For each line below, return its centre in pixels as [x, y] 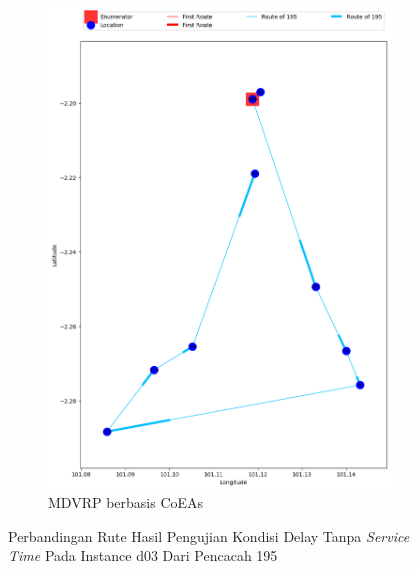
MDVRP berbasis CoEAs [126, 502]
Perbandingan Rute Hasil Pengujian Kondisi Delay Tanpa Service [209, 535]
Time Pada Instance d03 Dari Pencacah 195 [143, 555]
